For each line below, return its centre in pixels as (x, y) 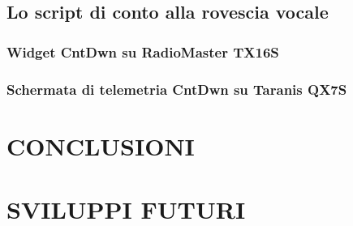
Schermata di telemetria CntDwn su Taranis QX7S (177, 89)
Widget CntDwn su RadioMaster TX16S (143, 51)
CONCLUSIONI (101, 145)
